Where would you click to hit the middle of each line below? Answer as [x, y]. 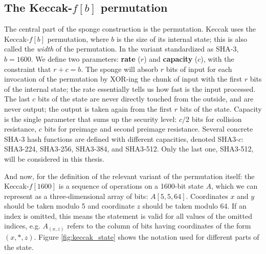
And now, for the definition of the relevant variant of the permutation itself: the [129, 176]
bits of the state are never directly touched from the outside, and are [146, 99]
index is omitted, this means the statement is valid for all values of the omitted [128, 215]
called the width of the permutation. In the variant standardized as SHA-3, [121, 49]
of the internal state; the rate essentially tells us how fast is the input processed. [130, 88]
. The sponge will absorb [120, 69]
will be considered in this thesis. [54, 158]
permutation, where [78, 39]
